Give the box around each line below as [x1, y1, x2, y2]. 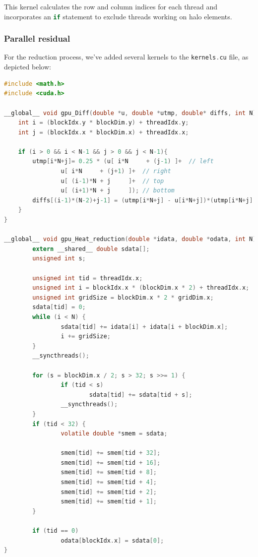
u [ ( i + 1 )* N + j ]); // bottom [61, 187, 175, 194]
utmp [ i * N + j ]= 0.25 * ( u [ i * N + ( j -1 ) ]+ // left [32, 158, 214, 165]
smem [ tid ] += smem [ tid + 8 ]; [61, 469, 157, 476]
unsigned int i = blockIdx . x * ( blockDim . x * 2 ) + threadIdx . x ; [32, 284, 250, 292]
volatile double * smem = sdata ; [61, 430, 168, 437]
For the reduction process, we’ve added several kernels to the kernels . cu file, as [4, 52, 249, 62]
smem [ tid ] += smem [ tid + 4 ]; [61, 479, 157, 486]
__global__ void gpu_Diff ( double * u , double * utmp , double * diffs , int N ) [4, 109, 257, 117]
